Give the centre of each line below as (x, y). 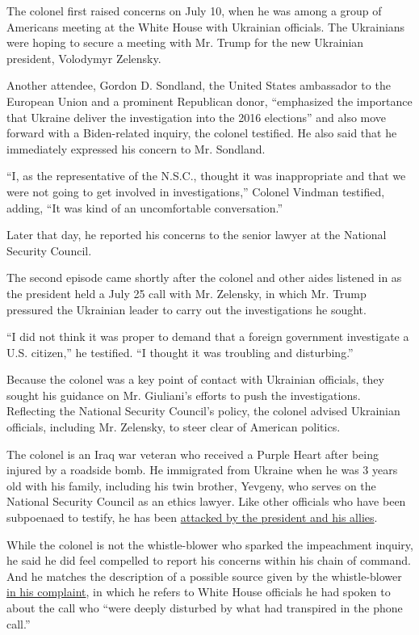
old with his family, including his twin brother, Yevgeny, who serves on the (191, 485)
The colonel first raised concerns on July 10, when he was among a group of (194, 11)
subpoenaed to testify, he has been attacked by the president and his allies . (192, 517)
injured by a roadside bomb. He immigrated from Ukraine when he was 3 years (202, 470)
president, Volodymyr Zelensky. (84, 58)
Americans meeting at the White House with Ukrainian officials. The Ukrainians (206, 26)
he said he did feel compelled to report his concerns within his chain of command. (209, 560)
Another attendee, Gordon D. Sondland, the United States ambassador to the (199, 85)
